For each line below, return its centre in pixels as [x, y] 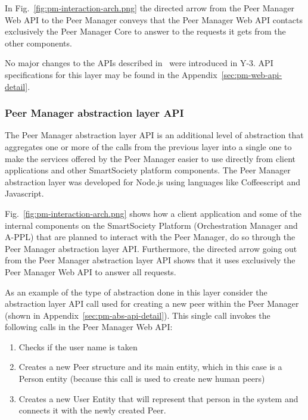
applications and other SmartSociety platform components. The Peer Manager [148, 170]
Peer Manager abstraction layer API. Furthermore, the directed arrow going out [151, 248]
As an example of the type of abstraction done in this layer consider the [136, 292]
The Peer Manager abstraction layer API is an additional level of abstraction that [154, 135]
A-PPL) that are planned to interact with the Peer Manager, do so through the [150, 237]
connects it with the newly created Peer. [92, 410]
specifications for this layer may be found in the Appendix [111, 74]
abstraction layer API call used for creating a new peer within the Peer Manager [152, 304]
